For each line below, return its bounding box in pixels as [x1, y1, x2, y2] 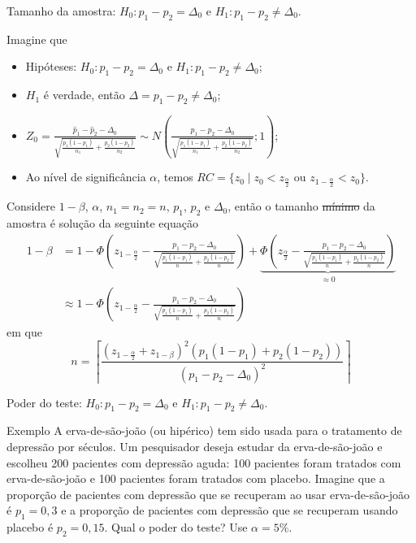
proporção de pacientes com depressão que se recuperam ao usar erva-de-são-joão [6, 485, 410, 502]
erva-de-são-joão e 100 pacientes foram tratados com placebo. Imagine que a [6, 470, 385, 487]
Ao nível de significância [25, 168, 146, 185]
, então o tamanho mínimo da [227, 198, 375, 215]
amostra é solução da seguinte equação [6, 215, 198, 232]
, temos [157, 168, 193, 185]
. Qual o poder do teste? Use [104, 519, 248, 536]
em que [6, 324, 42, 341]
